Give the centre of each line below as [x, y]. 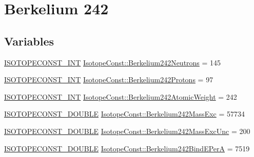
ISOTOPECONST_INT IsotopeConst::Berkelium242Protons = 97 [109, 80]
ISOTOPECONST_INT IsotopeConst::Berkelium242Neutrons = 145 [113, 62]
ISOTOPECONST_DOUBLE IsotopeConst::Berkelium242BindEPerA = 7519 [127, 148]
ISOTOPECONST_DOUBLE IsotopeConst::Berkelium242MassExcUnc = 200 [127, 131]
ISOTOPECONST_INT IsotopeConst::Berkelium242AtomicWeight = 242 [121, 96]
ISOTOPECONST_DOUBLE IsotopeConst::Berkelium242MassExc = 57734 [124, 114]
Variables [29, 41]
